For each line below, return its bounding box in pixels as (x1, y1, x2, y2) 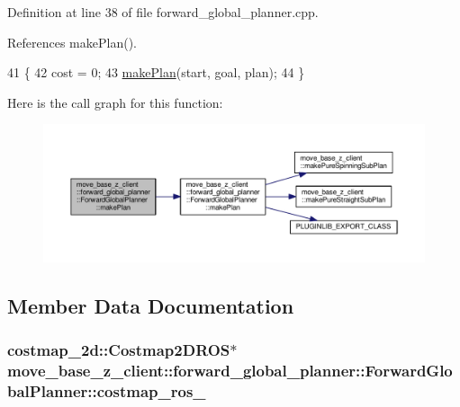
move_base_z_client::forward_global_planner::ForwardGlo (7, 358, 453, 381)
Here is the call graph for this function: (7, 93, 223, 111)
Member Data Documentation (7, 291, 294, 319)
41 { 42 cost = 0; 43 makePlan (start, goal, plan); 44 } (7, 63, 305, 82)
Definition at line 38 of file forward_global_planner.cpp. (7, 3, 319, 21)
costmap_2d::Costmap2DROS (7, 338, 230, 360)
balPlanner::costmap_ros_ (7, 379, 206, 402)
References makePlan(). (7, 32, 137, 51)
